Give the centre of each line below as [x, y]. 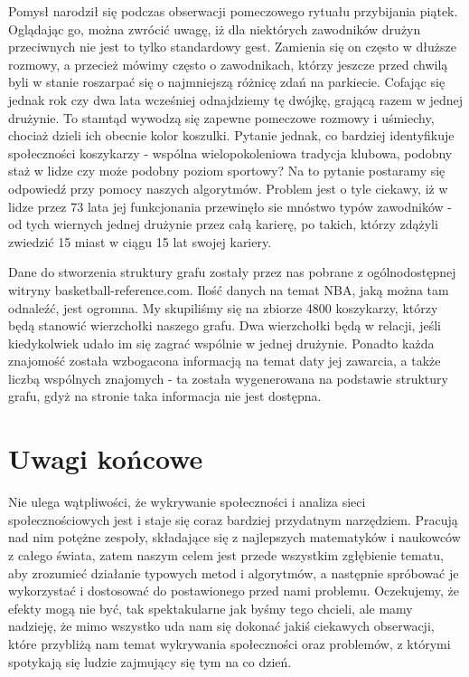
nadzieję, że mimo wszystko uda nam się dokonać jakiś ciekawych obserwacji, [221, 626]
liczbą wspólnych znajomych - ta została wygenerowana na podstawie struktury [228, 378]
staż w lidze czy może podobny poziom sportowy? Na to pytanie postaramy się [227, 171]
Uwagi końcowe [106, 458]
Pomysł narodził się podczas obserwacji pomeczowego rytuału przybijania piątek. [233, 11]
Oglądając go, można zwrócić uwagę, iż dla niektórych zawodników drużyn [215, 29]
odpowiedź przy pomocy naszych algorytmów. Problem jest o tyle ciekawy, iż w [228, 188]
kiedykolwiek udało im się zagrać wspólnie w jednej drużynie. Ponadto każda [221, 343]
